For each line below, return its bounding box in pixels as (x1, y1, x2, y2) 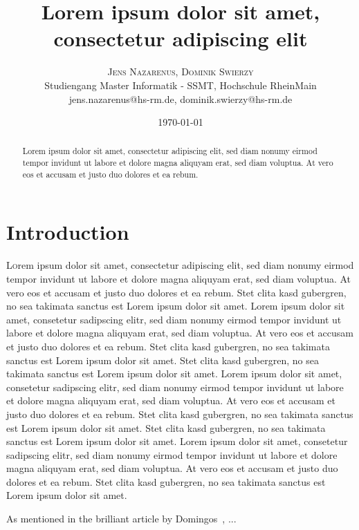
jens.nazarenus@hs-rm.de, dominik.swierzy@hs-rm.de (68, 91, 293, 106)
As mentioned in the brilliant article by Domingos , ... (6, 511, 237, 526)
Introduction (6, 218, 129, 246)
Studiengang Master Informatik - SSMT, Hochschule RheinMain (44, 77, 317, 92)
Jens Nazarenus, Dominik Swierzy (107, 64, 254, 79)
